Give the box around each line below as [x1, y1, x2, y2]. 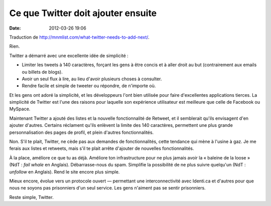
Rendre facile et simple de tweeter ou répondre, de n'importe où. [22, 83, 156, 89]
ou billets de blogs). [22, 69, 63, 75]
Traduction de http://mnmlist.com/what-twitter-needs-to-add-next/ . [9, 34, 150, 40]
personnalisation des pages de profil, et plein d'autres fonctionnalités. [9, 129, 154, 135]
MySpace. [9, 106, 31, 112]
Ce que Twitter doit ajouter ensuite [9, 8, 157, 19]
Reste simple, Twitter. [9, 194, 54, 200]
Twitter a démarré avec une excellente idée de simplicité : [9, 53, 129, 59]
